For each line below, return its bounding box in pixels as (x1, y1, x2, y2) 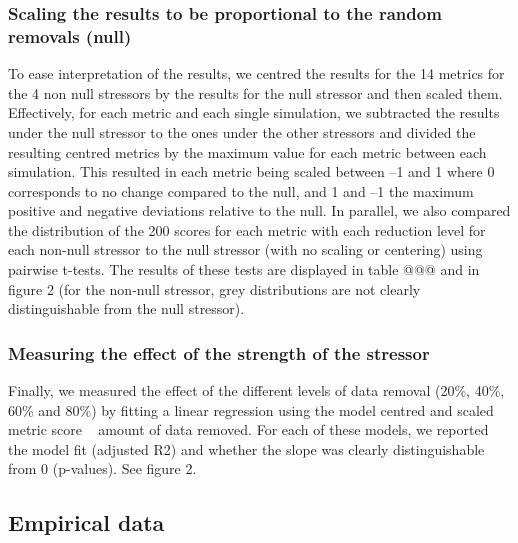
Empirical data (8, 507, 165, 538)
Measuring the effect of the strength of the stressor (8, 340, 430, 365)
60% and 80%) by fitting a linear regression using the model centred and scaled (8, 399, 494, 420)
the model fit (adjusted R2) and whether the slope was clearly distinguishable (8, 438, 485, 459)
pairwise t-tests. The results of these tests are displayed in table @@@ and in (8, 259, 480, 280)
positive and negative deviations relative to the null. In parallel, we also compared (8, 200, 511, 221)
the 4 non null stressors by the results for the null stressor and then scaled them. (8, 82, 503, 103)
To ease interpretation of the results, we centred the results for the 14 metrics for (8, 63, 505, 84)
